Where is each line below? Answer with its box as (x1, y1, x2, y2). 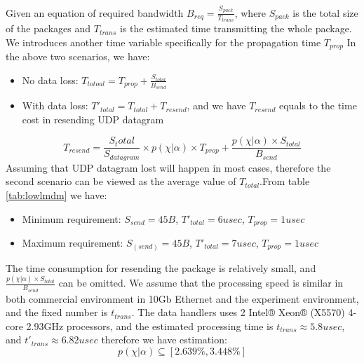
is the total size (292, 5, 358, 20)
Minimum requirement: (22, 211, 121, 226)
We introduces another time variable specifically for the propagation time (6, 34, 321, 49)
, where (234, 5, 267, 20)
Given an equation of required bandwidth (6, 5, 184, 20)
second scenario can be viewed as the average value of (6, 174, 236, 189)
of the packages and (6, 21, 91, 36)
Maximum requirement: (22, 235, 123, 249)
